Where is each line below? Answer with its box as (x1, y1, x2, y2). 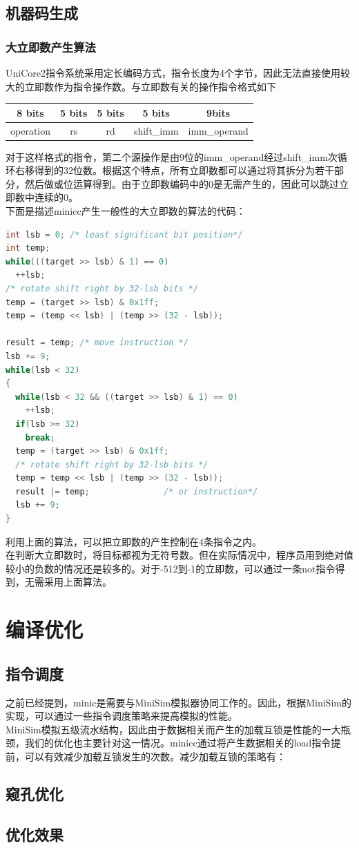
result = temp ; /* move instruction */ (6, 338, 188, 348)
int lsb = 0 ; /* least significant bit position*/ (6, 229, 243, 240)
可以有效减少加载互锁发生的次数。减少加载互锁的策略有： (24, 749, 286, 763)
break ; (25, 432, 55, 443)
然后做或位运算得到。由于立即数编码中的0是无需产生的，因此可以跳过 (24, 176, 339, 191)
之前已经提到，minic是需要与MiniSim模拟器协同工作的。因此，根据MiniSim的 (6, 695, 351, 709)
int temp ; (6, 243, 50, 253)
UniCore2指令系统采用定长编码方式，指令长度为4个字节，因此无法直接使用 (6, 66, 340, 79)
